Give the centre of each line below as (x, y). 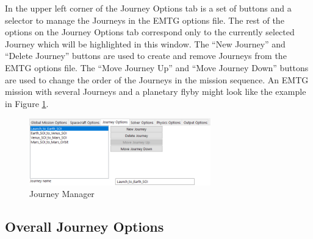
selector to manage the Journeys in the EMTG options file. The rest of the (145, 20)
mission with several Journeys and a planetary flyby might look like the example (156, 92)
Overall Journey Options (85, 227)
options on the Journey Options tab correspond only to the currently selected (150, 32)
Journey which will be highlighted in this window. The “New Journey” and (145, 43)
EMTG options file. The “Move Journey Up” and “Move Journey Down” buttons (157, 67)
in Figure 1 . (27, 103)
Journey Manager (62, 194)
